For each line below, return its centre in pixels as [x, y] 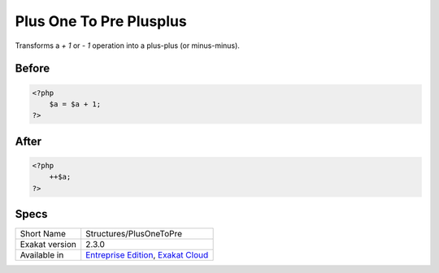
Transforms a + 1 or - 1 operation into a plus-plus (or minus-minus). [127, 45]
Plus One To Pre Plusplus [101, 21]
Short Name [43, 234]
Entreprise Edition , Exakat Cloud [147, 255]
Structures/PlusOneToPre [134, 234]
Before [33, 69]
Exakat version [48, 245]
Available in [42, 255]
